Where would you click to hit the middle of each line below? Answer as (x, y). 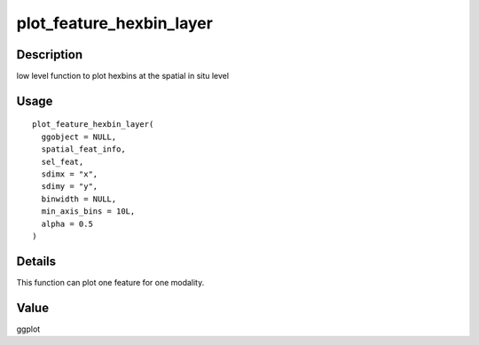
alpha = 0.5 (67, 223)
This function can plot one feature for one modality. (110, 282)
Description (50, 55)
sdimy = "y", (70, 187)
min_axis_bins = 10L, (88, 212)
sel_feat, (63, 161)
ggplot (28, 329)
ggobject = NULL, (79, 137)
